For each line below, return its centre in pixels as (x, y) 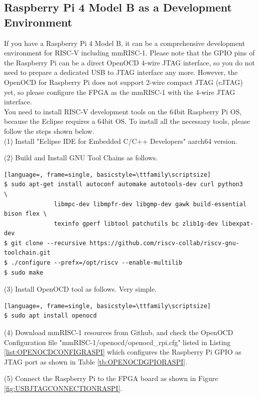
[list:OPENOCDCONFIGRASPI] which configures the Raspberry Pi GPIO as (123, 352)
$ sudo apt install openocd (51, 316)
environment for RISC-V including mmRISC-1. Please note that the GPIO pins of (129, 53)
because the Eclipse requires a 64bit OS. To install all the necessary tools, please (127, 121)
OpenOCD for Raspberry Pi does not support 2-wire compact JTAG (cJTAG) (124, 82)
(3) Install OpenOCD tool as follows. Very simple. (80, 289)
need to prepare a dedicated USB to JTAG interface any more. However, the (121, 72)
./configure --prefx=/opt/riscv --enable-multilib (97, 263)
